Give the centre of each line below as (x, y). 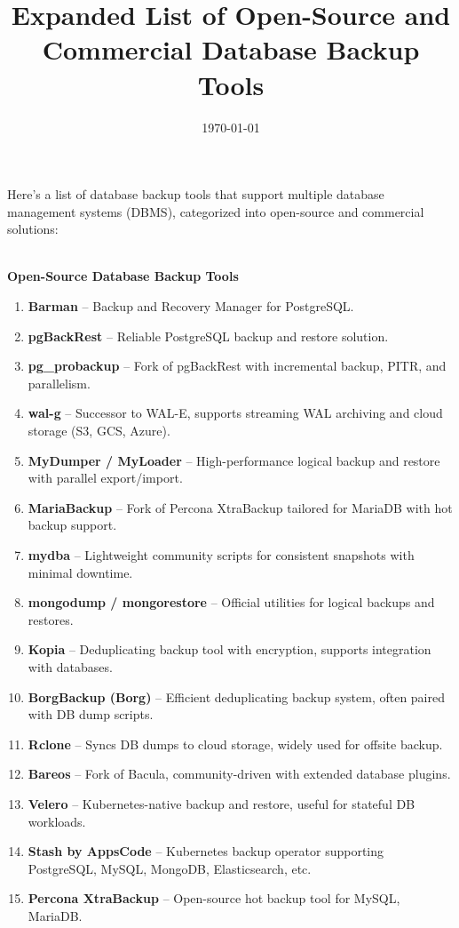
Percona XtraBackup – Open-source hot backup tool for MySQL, (214, 898)
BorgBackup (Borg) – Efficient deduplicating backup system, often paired (237, 696)
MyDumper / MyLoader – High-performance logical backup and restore (234, 460)
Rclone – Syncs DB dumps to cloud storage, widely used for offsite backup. (235, 744)
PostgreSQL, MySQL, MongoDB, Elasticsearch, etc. (170, 868)
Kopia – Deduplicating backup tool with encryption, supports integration (229, 649)
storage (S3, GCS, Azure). (99, 431)
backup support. (72, 525)
